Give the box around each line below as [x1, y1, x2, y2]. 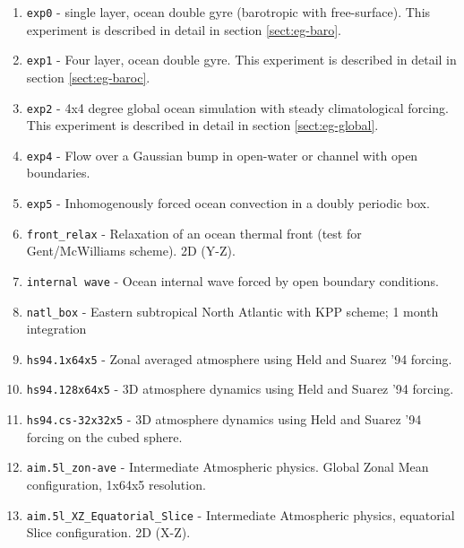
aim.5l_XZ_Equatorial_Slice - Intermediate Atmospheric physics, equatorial [26, 505, 455, 524]
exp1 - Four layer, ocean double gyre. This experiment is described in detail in [26, 50, 457, 69]
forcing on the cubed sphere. [26, 427, 183, 446]
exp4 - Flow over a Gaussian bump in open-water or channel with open [26, 145, 418, 164]
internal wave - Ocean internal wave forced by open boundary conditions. [26, 271, 439, 290]
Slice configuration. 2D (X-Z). [26, 523, 191, 542]
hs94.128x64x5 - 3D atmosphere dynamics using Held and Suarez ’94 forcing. [26, 379, 454, 398]
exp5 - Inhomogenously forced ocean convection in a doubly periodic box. [26, 194, 430, 212]
